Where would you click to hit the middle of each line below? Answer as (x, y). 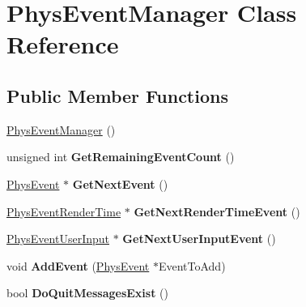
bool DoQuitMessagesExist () (88, 293)
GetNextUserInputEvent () (199, 239)
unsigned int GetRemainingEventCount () (121, 157)
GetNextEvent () (120, 183)
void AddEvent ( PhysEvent (78, 265)
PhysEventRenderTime (64, 211)
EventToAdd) (192, 265)
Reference (63, 44)
